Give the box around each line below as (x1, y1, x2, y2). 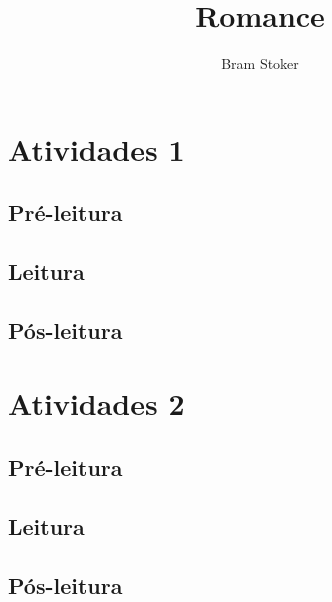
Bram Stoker (221, 53, 299, 74)
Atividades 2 (8, 383, 185, 424)
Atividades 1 (8, 128, 185, 169)
